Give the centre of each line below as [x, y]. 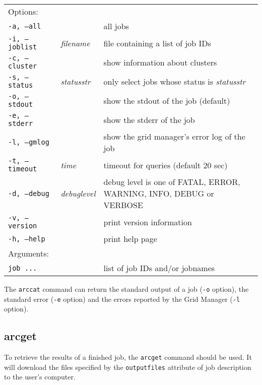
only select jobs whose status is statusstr [175, 81]
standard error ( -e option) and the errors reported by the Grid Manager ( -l [122, 299]
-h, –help [27, 239]
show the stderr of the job [149, 119]
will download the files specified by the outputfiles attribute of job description [128, 367]
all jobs [116, 26]
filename [75, 43]
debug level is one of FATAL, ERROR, [172, 182]
